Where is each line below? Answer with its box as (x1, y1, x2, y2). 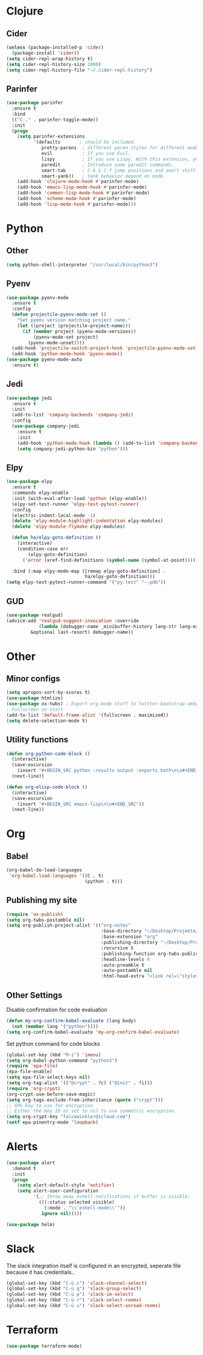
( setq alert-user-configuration (17, 1188, 98, 1194)
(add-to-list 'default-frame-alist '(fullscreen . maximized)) (6, 712, 169, 718)
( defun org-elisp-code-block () (6, 784, 88, 790)
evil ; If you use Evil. (41, 150, 131, 157)
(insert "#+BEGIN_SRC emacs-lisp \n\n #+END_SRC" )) (17, 801, 145, 807)
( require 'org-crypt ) (6, 1085, 61, 1091)
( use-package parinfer (6, 100, 63, 106)
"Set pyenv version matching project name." (17, 317, 131, 323)
